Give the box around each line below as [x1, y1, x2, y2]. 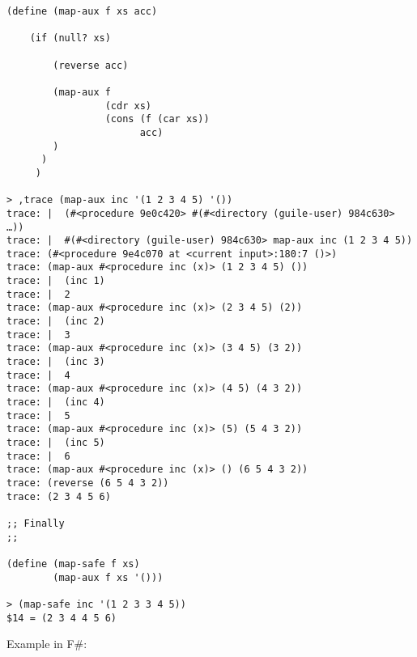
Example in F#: [6, 635, 87, 652]
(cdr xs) [104, 100, 151, 112]
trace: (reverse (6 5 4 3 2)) [6, 477, 169, 489]
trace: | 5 [6, 409, 70, 422]
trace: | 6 [6, 450, 70, 462]
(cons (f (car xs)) [104, 113, 210, 125]
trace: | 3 [6, 328, 70, 341]
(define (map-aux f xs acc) [6, 6, 158, 17]
